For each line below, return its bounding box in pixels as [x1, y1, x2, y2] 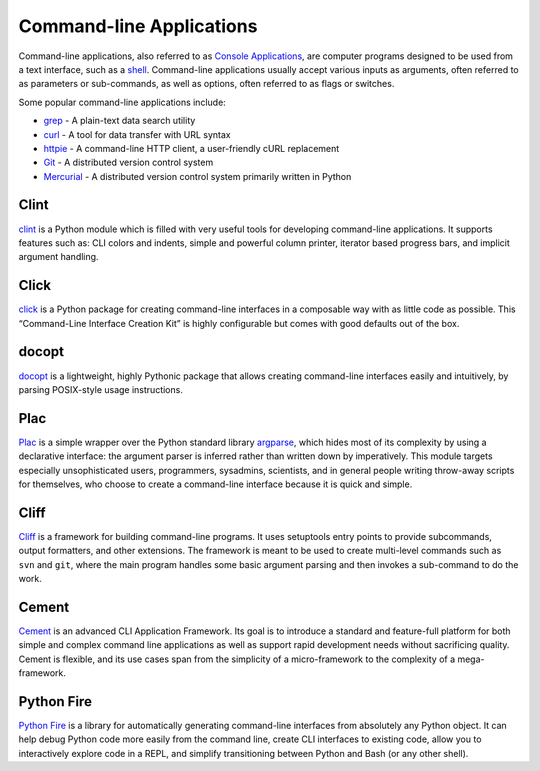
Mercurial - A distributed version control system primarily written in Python [43, 170, 352, 182]
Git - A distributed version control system [43, 156, 214, 169]
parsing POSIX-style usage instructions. [18, 383, 184, 395]
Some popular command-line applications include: [18, 96, 227, 108]
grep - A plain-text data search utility [43, 115, 196, 127]
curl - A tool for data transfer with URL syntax [43, 128, 232, 140]
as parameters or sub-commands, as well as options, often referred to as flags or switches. [18, 78, 395, 90]
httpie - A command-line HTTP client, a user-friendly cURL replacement [43, 142, 340, 154]
